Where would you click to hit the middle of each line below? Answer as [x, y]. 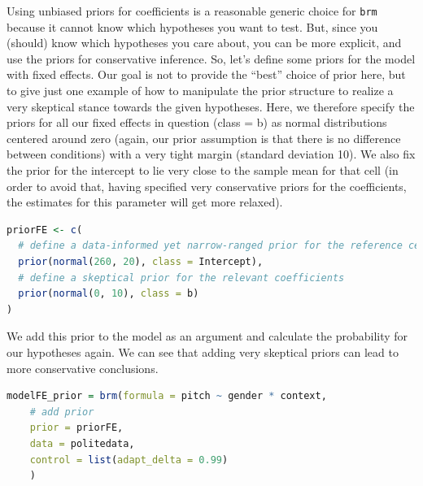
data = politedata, [82, 443]
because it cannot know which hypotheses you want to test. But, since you [192, 26]
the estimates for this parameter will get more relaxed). [145, 202]
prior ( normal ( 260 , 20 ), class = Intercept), [141, 261]
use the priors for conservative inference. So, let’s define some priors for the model [211, 58]
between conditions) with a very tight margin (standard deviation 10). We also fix [211, 154]
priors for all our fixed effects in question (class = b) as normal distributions [197, 122]
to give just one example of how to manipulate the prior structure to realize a [200, 91]
